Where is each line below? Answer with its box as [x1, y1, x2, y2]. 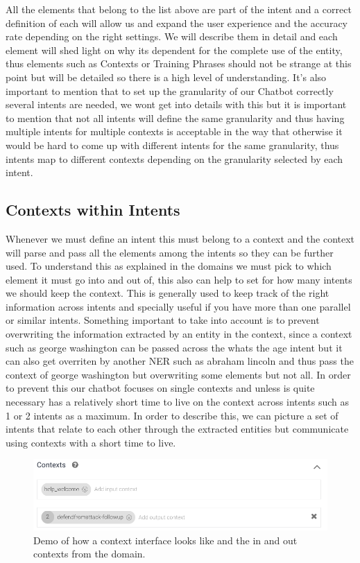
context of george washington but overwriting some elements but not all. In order [6, 367, 351, 381]
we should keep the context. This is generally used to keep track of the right [6, 286, 329, 300]
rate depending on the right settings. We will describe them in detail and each [6, 29, 338, 44]
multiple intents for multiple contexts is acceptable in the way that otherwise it [6, 124, 343, 139]
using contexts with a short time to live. [6, 435, 176, 449]
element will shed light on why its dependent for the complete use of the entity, [6, 42, 343, 57]
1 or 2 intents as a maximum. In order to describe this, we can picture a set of [6, 408, 338, 422]
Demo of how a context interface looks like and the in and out [33, 532, 298, 547]
